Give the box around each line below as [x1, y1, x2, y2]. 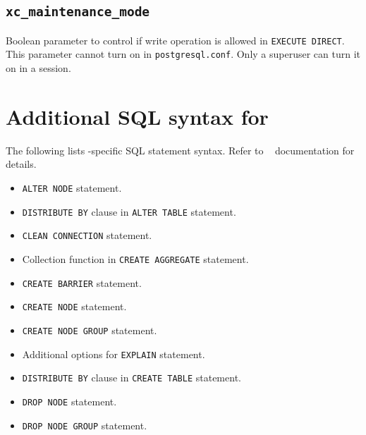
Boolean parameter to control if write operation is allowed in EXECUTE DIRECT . [6, 32, 345, 47]
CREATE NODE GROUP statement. [22, 322, 157, 337]
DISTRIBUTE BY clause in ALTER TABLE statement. [22, 204, 236, 219]
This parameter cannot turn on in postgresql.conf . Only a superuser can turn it [6, 47, 361, 61]
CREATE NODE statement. [22, 299, 127, 314]
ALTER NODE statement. [22, 180, 122, 195]
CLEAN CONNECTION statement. [22, 228, 152, 243]
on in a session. [6, 61, 71, 75]
